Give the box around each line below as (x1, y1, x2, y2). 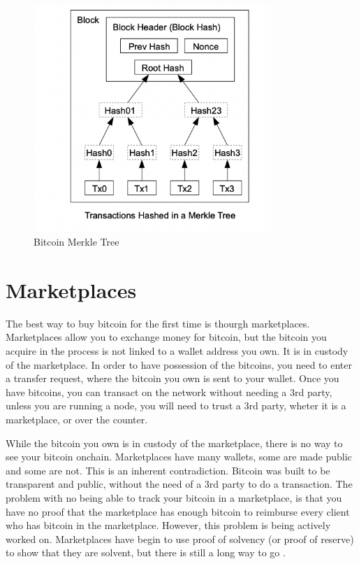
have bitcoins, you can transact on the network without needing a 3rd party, (6, 384, 332, 399)
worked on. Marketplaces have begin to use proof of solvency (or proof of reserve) (6, 531, 354, 546)
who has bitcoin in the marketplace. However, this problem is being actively (6, 518, 331, 533)
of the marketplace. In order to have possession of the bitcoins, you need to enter (6, 357, 352, 372)
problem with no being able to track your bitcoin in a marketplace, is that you (6, 490, 342, 505)
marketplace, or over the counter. (6, 411, 148, 426)
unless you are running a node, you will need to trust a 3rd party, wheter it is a (6, 398, 346, 413)
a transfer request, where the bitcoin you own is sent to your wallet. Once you (6, 371, 339, 386)
